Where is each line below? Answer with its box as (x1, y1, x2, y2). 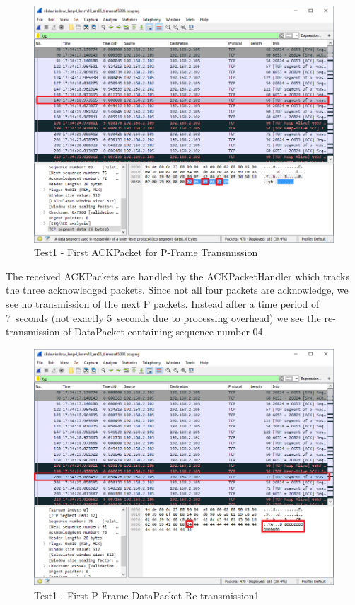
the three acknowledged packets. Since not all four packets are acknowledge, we (6, 282, 349, 297)
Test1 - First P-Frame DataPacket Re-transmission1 (34, 587, 260, 602)
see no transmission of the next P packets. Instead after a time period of (6, 296, 320, 311)
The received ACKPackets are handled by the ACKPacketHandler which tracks (6, 268, 349, 283)
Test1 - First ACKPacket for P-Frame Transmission (34, 245, 258, 260)
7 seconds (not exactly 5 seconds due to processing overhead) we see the (6, 310, 321, 325)
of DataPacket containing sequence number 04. (63, 324, 266, 339)
